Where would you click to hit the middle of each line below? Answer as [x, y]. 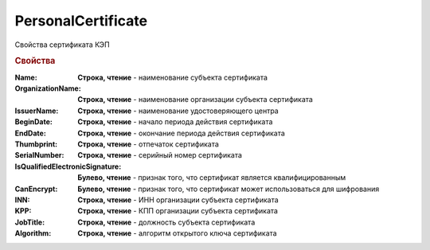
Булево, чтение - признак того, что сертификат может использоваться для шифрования [229, 189]
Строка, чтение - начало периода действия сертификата [175, 122]
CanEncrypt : [36, 189]
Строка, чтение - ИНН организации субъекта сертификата [178, 200]
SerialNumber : [39, 155]
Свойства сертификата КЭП [63, 45]
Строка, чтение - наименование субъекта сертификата [173, 77]
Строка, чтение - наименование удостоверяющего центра [178, 111]
